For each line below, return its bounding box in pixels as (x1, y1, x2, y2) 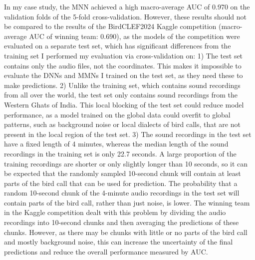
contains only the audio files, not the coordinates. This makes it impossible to (4, 60, 242, 70)
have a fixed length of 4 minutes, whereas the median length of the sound (4, 138, 229, 149)
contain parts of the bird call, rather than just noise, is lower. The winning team (4, 197, 250, 207)
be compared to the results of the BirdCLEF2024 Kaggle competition (4, 21, 217, 31)
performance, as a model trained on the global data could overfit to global (4, 109, 231, 119)
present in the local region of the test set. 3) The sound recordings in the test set (4, 128, 252, 139)
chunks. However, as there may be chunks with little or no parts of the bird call (4, 226, 248, 237)
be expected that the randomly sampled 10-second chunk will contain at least (4, 168, 241, 178)
